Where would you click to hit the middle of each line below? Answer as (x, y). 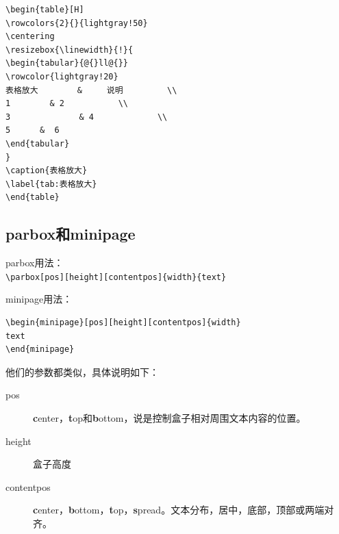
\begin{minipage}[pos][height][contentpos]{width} (123, 322)
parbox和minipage (71, 234)
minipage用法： (39, 299)
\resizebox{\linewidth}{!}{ (70, 50)
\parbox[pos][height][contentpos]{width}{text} (116, 277)
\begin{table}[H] (45, 10)
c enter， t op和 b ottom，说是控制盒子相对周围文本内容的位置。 (169, 417)
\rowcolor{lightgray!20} (62, 76)
